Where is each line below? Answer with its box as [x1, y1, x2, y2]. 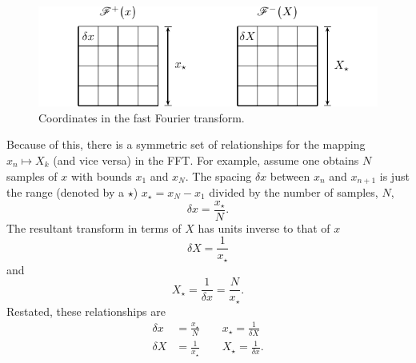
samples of [6, 167, 58, 184]
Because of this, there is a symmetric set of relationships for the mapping [6, 136, 366, 153]
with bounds [70, 167, 132, 184]
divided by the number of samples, [209, 183, 378, 200]
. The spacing [185, 167, 252, 184]
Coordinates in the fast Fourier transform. [38, 109, 245, 126]
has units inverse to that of [198, 219, 330, 236]
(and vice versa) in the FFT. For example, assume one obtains [53, 151, 359, 168]
